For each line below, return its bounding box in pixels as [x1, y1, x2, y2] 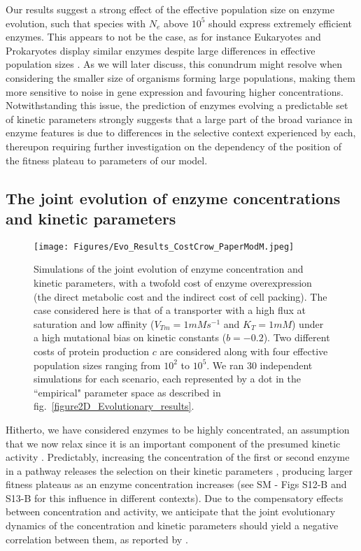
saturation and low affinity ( [34, 316, 155, 331]
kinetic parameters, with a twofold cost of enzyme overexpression [34, 275, 312, 289]
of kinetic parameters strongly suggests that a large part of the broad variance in [6, 111, 353, 126]
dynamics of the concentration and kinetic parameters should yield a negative [6, 518, 339, 533]
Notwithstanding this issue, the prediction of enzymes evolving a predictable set [6, 98, 348, 113]
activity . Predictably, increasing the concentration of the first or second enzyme [6, 450, 350, 464]
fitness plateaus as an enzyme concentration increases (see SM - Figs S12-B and [6, 477, 347, 492]
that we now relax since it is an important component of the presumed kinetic [6, 436, 341, 450]
